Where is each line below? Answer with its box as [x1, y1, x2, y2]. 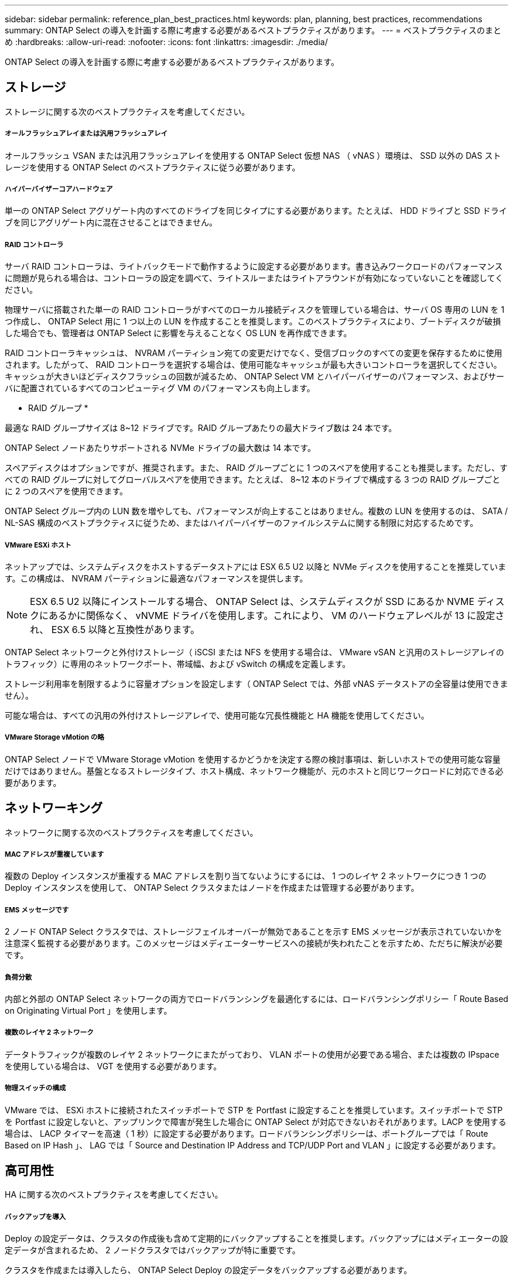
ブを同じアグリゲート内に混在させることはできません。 [5, 217, 217, 228]
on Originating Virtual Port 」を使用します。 [5, 1005, 172, 1015]
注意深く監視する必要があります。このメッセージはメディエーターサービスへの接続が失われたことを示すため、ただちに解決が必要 [5, 938, 503, 949]
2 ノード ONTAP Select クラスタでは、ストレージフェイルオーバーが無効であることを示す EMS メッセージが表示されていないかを [5, 926, 502, 937]
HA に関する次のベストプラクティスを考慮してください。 [5, 1189, 223, 1200]
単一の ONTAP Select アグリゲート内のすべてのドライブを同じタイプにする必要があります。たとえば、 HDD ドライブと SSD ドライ [5, 206, 507, 216]
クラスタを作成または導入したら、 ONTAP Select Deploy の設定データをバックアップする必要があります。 [5, 1265, 412, 1275]
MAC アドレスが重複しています [5, 850, 104, 859]
